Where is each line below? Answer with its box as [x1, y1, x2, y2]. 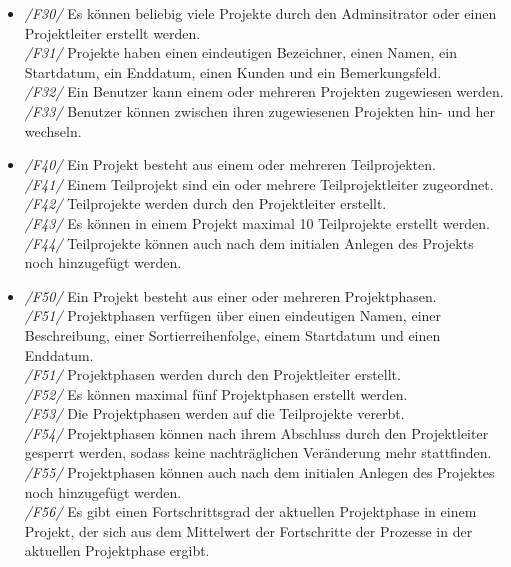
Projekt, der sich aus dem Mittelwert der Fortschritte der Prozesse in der [24, 520, 473, 541]
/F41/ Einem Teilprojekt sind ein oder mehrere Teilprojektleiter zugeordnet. [24, 173, 494, 194]
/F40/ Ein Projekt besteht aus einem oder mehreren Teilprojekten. [24, 154, 436, 175]
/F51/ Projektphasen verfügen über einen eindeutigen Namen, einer [24, 305, 442, 326]
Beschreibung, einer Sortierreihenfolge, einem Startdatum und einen [24, 324, 441, 345]
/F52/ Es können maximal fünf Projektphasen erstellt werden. [24, 383, 408, 404]
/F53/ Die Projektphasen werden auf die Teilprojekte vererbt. [24, 403, 405, 424]
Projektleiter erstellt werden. [24, 22, 201, 43]
